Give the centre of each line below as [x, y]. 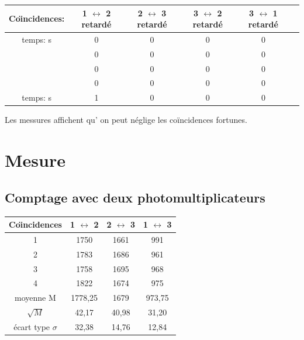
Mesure [35, 160]
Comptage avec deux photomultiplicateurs [135, 197]
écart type [32, 326]
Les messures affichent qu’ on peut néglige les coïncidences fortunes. [126, 120]
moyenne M [35, 298]
